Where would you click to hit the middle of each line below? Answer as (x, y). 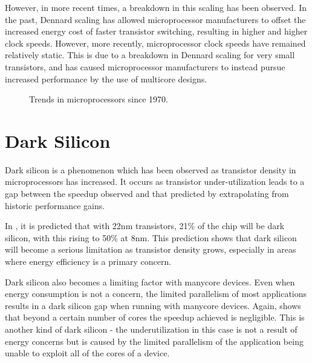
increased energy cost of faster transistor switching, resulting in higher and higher (156, 31)
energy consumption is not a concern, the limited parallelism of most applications (156, 294)
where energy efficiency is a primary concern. (88, 261)
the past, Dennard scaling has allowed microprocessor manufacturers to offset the (155, 19)
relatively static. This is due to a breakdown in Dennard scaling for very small (150, 55)
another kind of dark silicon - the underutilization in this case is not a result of (151, 329)
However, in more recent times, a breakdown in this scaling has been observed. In (156, 7)
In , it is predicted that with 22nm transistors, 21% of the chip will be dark (145, 226)
